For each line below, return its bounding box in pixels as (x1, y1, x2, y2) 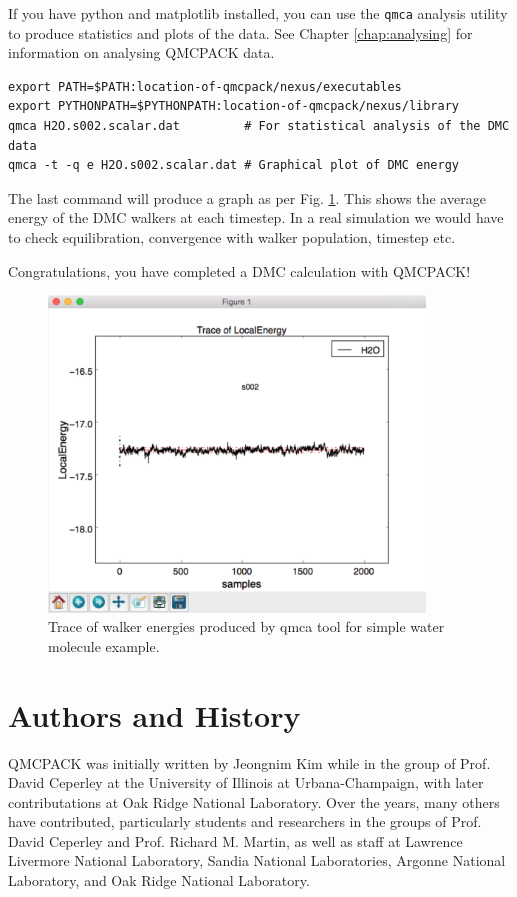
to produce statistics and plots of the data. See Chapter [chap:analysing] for (8, 22, 473, 43)
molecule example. (48, 635, 160, 656)
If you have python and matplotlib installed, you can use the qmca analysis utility (8, 3, 508, 23)
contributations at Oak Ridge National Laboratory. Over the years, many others (8, 791, 500, 812)
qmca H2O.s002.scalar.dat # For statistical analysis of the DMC (8, 119, 510, 134)
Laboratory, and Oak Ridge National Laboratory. (8, 870, 310, 891)
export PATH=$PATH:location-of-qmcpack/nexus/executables (8, 79, 402, 94)
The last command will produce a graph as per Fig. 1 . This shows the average (8, 187, 486, 208)
